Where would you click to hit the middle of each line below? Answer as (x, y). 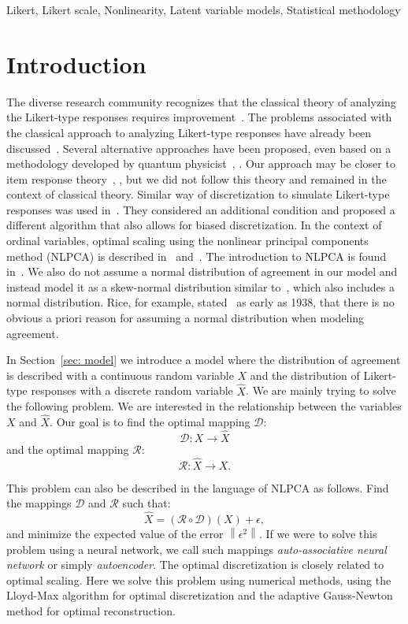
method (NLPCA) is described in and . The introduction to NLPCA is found (197, 256)
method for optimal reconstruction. (91, 611)
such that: (147, 503)
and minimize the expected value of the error (115, 534)
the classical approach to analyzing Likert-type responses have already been (189, 132)
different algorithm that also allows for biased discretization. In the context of (194, 225)
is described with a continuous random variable (120, 375)
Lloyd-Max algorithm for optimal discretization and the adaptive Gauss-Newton (200, 595)
